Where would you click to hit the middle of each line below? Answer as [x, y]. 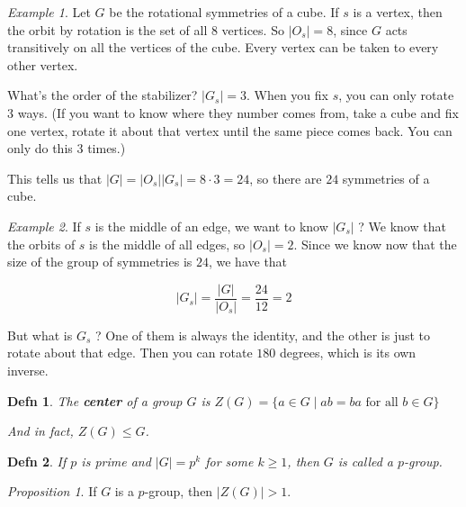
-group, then [179, 491]
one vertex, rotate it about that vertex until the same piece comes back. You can [230, 130]
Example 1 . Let [49, 12]
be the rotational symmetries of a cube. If [224, 12]
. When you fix [287, 95]
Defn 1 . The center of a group [95, 400]
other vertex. [43, 64]
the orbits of [41, 244]
